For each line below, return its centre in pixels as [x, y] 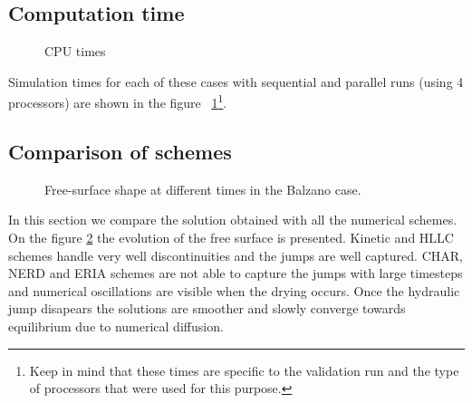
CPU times [75, 51]
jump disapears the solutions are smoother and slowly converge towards [207, 308]
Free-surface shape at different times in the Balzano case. [203, 189]
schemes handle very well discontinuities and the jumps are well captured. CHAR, [236, 255]
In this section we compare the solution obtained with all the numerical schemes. [233, 220]
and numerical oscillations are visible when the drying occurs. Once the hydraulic [234, 290]
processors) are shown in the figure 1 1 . [118, 101]
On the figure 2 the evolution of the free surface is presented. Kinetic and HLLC [231, 238]
